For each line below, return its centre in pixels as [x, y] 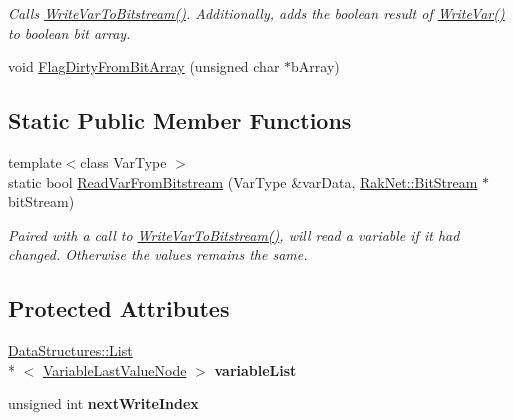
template [35, 161]
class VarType [123, 161]
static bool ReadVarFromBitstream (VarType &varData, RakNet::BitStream [243, 181]
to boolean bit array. [69, 32]
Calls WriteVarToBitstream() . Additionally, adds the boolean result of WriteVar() [256, 13]
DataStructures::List [70, 350]
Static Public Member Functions [180, 120]
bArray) [315, 66]
